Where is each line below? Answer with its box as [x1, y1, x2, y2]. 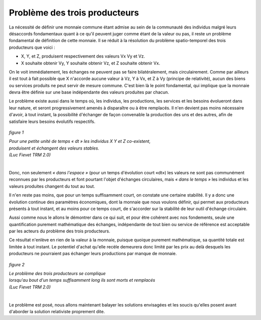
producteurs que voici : [9, 44, 56, 50]
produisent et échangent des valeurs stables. [9, 145, 100, 151]
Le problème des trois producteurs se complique [9, 271, 106, 276]
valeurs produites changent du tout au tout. [9, 183, 95, 189]
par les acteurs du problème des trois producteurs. [9, 228, 111, 234]
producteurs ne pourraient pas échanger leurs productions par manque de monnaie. [9, 251, 177, 257]
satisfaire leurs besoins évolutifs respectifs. [9, 119, 96, 124]
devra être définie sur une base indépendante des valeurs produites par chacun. [9, 90, 169, 95]
